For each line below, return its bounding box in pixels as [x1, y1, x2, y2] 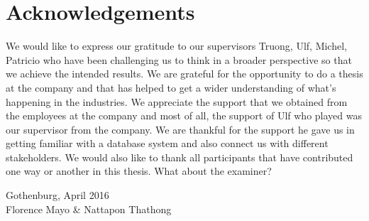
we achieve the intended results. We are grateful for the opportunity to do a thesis [6, 66, 363, 81]
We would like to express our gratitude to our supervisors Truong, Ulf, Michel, [6, 38, 347, 53]
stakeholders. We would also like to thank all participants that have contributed [6, 149, 353, 164]
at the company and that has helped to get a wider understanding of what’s [6, 80, 336, 95]
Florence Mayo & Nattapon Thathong [6, 201, 172, 216]
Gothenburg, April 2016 [6, 188, 109, 203]
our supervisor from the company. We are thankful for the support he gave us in [6, 122, 355, 136]
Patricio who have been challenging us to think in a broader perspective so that [6, 52, 352, 67]
